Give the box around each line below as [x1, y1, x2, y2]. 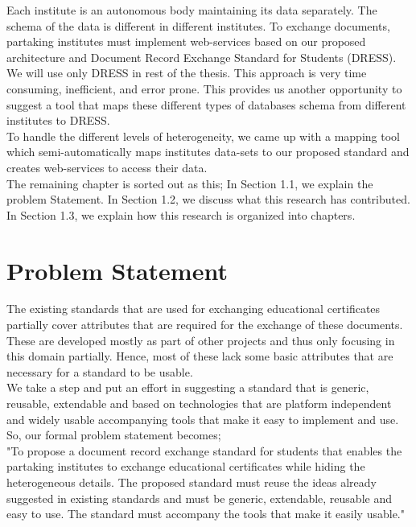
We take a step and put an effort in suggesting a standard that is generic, [6, 379, 369, 396]
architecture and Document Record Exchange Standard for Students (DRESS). [6, 48, 397, 65]
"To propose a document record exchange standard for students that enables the [6, 442, 402, 459]
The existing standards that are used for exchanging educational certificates [6, 300, 381, 317]
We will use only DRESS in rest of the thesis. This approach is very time [6, 64, 367, 81]
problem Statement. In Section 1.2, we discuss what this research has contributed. [6, 191, 410, 208]
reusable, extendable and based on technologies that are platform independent [6, 395, 392, 411]
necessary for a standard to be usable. [6, 363, 193, 380]
